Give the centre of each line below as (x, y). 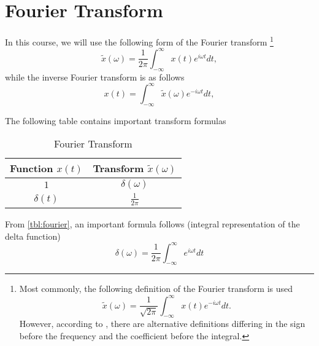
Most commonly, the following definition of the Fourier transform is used (156, 289)
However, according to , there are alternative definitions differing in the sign (162, 324)
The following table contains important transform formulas (116, 120)
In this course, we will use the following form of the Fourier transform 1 (139, 41)
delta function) (33, 236)
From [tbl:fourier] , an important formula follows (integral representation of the (152, 223)
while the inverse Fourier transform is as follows (95, 77)
